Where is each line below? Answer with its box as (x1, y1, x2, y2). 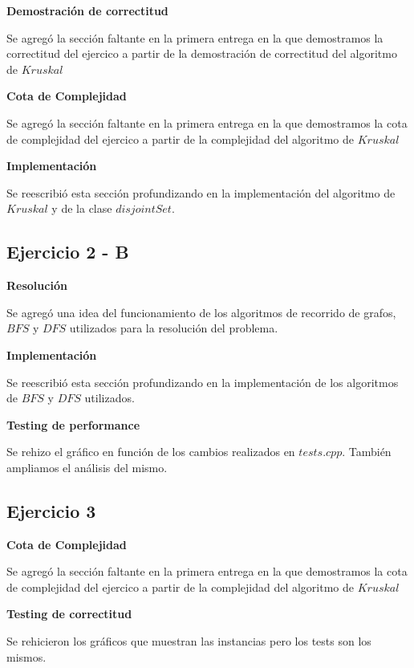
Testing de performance (6, 416, 140, 433)
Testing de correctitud (6, 605, 132, 622)
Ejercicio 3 (6, 498, 96, 523)
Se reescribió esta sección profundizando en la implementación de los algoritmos (6, 373, 399, 390)
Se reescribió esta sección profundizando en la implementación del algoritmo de (6, 184, 396, 201)
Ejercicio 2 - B (6, 239, 129, 264)
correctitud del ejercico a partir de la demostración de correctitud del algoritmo (6, 45, 397, 62)
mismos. (6, 648, 47, 665)
